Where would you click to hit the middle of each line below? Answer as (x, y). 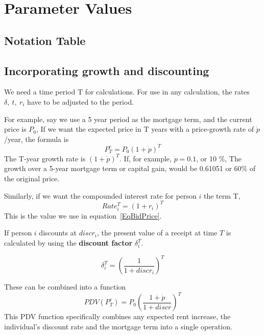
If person (18, 233)
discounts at (58, 233)
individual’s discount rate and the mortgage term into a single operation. (118, 326)
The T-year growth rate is (45, 158)
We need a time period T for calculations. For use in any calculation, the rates (127, 92)
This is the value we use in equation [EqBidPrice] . (83, 215)
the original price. (32, 178)
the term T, (222, 195)
